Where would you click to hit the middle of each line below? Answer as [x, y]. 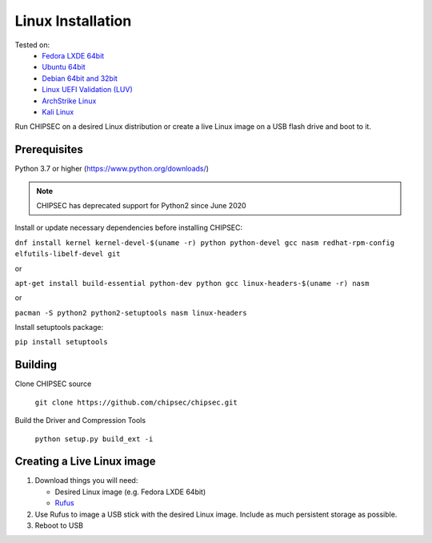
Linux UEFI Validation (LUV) [88, 90]
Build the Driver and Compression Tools [80, 420]
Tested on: [32, 45]
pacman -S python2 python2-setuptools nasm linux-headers [131, 313]
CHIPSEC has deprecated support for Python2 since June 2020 [142, 205]
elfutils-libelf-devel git [68, 254]
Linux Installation [73, 21]
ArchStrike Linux [69, 101]
